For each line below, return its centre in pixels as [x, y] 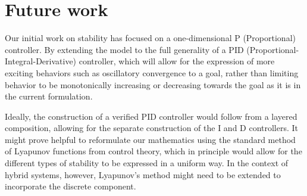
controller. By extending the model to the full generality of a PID [124, 49]
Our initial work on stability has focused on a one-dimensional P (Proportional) [150, 38]
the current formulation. [49, 96]
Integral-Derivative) [41, 61]
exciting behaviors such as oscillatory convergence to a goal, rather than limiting [152, 72]
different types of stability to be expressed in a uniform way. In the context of [147, 163]
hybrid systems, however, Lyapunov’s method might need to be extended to [143, 174]
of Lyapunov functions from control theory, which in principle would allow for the [153, 151]
